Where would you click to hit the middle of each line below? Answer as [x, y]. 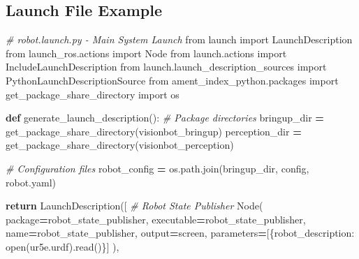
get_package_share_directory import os [93, 94]
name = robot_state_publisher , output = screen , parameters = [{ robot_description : [180, 233]
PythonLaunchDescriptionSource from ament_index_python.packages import [172, 80]
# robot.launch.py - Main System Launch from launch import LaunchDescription [179, 39]
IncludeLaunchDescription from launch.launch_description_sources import [166, 67]
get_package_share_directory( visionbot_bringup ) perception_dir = [154, 131]
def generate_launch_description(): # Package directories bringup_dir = [165, 118]
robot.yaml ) [31, 182]
